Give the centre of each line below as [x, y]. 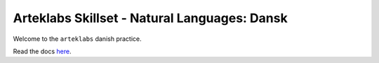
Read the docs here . [42, 51]
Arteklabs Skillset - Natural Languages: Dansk [150, 18]
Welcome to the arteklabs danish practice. [77, 39]
